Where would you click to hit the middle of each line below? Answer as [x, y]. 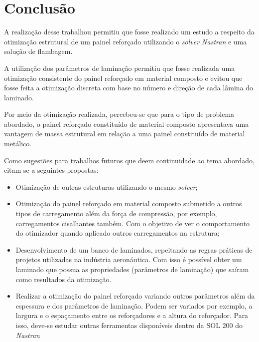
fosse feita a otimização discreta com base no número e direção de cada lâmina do [129, 88]
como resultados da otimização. [64, 279]
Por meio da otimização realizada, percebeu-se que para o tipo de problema [119, 114]
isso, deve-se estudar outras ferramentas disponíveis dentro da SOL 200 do [129, 325]
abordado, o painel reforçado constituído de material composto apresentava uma [127, 124]
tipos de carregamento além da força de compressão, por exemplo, [116, 213]
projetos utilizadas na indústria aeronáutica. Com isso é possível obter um [129, 259]
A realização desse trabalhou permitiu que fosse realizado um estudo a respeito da [129, 32]
